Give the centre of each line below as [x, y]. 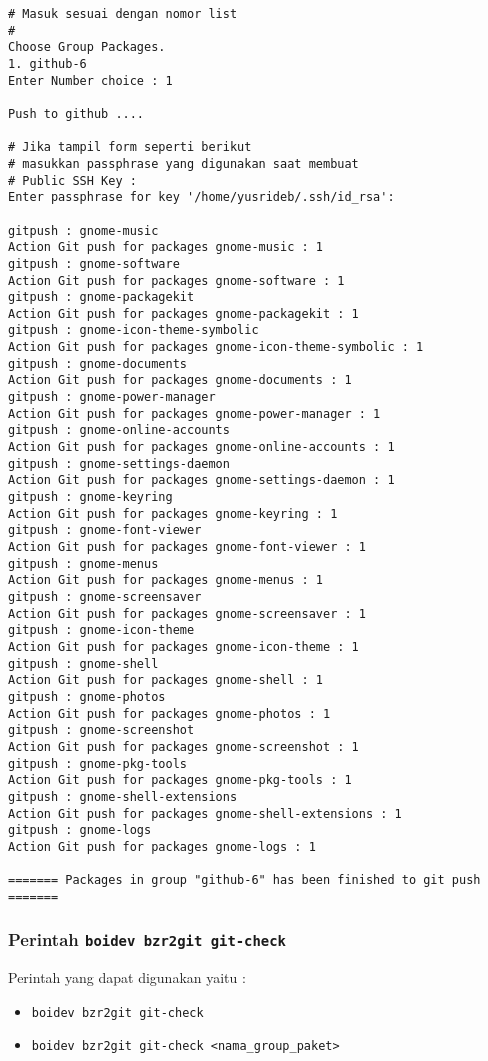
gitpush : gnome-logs [80, 830]
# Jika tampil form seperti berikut [130, 147]
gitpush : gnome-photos [87, 696]
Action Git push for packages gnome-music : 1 [165, 247]
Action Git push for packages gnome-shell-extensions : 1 [205, 813]
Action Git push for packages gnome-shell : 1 [165, 680]
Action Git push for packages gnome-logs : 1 [162, 846]
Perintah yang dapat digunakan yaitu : [127, 977]
